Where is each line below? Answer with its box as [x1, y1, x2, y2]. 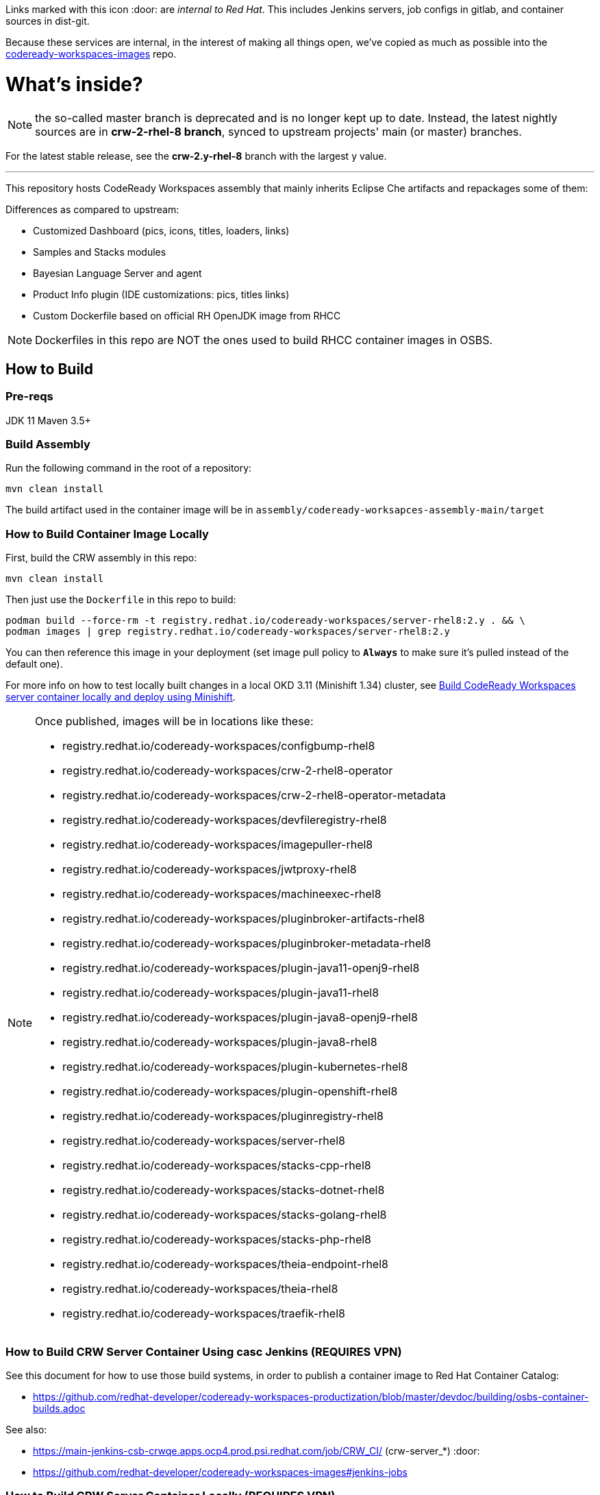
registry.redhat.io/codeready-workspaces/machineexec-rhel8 [62, 887, 382, 901]
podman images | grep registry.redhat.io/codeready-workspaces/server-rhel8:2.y [5, 626, 451, 637]
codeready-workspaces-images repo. [5, 48, 177, 60]
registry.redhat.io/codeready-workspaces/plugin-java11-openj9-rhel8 [62, 961, 420, 975]
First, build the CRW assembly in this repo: [5, 552, 197, 564]
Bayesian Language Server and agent [33, 267, 202, 279]
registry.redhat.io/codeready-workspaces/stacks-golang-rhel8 [62, 1208, 387, 1222]
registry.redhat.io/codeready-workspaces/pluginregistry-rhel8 [62, 1109, 384, 1123]
